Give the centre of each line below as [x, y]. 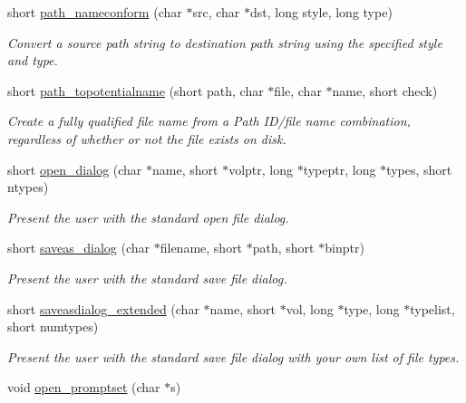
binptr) [345, 248]
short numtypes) [53, 326]
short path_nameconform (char [95, 12]
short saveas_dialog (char [79, 248]
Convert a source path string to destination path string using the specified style [225, 42]
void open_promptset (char [84, 387]
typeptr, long [340, 169]
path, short [283, 248]
